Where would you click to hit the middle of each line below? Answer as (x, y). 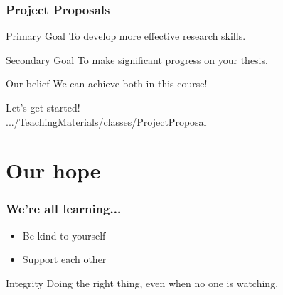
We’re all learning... (64, 209)
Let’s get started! (43, 107)
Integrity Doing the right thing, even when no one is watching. (142, 283)
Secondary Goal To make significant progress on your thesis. (137, 59)
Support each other (64, 259)
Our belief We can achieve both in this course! (107, 84)
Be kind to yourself (64, 235)
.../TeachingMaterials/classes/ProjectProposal (106, 121)
